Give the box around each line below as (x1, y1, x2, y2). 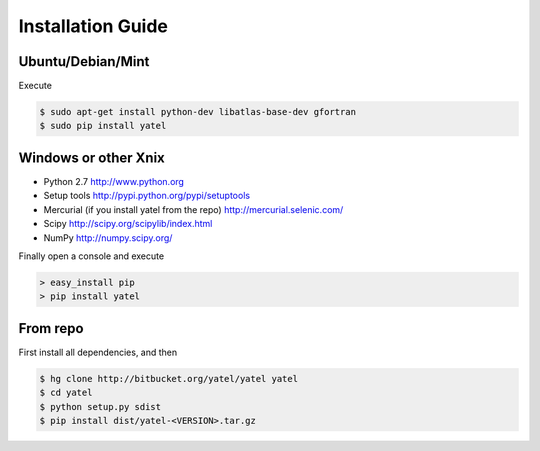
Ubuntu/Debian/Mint (18, 53, 150, 70)
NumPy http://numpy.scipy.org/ (43, 231, 173, 244)
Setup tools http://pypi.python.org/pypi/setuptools (43, 190, 250, 202)
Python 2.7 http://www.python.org (43, 175, 185, 187)
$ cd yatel (39, 387, 93, 399)
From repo (18, 320, 84, 337)
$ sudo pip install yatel (39, 120, 167, 132)
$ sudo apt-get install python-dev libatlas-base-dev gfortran (39, 106, 357, 118)
